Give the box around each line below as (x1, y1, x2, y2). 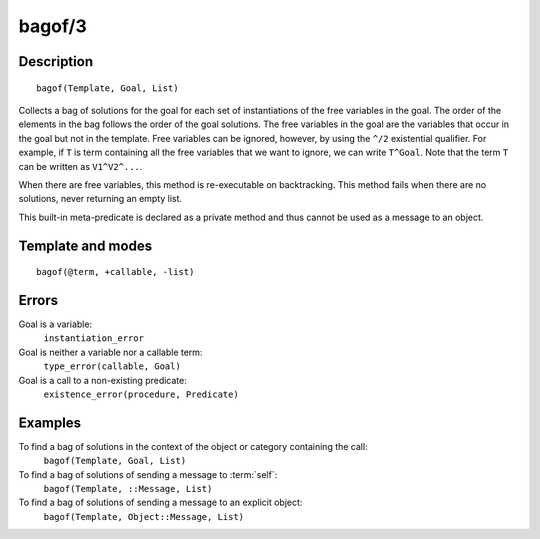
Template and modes (18, 237, 153, 254)
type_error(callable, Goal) (43, 361, 182, 372)
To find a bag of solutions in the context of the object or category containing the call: (18, 440, 369, 452)
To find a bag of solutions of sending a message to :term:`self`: (18, 468, 278, 480)
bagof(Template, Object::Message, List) (43, 511, 245, 522)
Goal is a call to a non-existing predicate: (18, 374, 187, 386)
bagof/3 (18, 15, 87, 37)
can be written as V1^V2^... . (18, 160, 143, 172)
